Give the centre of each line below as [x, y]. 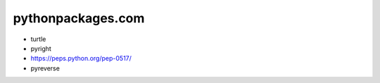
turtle [38, 39]
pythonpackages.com [79, 18]
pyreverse [45, 68]
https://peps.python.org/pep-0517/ [81, 59]
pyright [41, 48]
